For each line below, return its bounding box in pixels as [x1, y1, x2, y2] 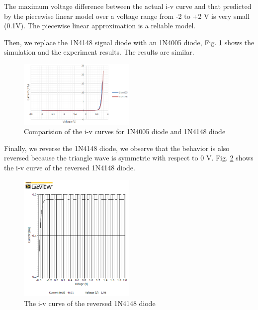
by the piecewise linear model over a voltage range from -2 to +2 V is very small [4, 10, 250, 21]
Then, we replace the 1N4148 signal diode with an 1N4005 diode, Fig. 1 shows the [4, 37, 255, 47]
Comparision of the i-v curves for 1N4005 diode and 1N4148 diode [24, 126, 226, 137]
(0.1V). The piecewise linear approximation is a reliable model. [4, 20, 196, 31]
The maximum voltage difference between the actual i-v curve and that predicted [4, 1, 252, 11]
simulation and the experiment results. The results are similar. [4, 47, 194, 57]
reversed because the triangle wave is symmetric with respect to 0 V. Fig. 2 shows [4, 153, 254, 163]
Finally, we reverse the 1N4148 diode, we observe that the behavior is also [4, 143, 230, 153]
